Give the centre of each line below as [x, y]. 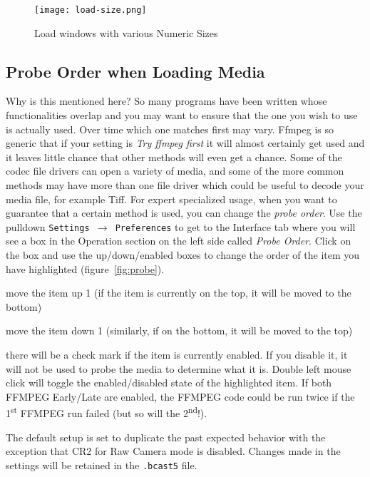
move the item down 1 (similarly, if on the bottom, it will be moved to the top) [179, 330]
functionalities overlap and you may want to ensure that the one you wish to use [182, 115]
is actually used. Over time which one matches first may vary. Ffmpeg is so [170, 129]
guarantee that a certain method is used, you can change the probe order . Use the [184, 213]
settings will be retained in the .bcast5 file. [102, 465]
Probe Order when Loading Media [135, 71]
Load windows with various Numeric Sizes [126, 32]
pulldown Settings [48, 226]
